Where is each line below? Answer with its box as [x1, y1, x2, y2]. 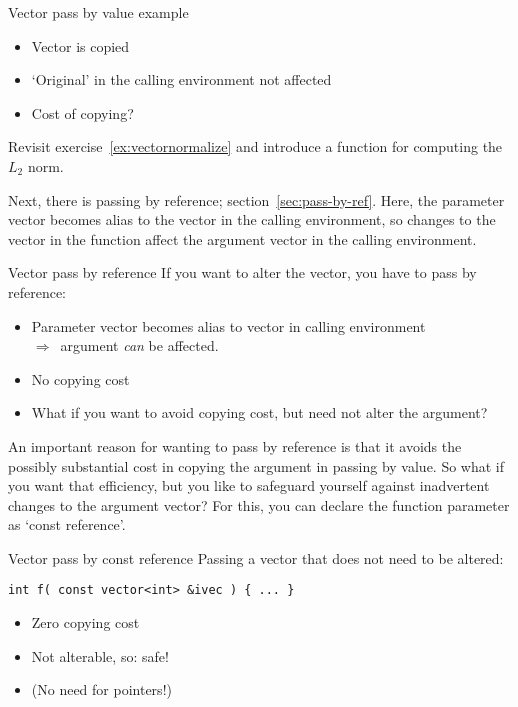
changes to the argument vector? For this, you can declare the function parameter [8, 494, 510, 515]
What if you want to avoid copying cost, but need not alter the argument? [31, 402, 488, 423]
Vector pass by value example [8, 2, 189, 22]
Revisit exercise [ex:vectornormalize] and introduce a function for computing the [8, 136, 503, 157]
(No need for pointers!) [31, 679, 172, 700]
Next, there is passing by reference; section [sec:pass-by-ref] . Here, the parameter [8, 189, 505, 210]
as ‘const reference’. [8, 514, 126, 535]
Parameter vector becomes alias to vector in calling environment [31, 315, 426, 336]
